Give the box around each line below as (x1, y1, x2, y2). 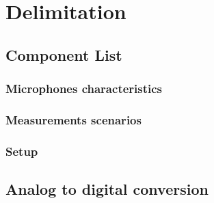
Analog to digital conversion (5, 178, 209, 200)
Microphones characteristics (5, 80, 163, 97)
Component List (5, 44, 122, 65)
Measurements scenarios (5, 111, 142, 128)
